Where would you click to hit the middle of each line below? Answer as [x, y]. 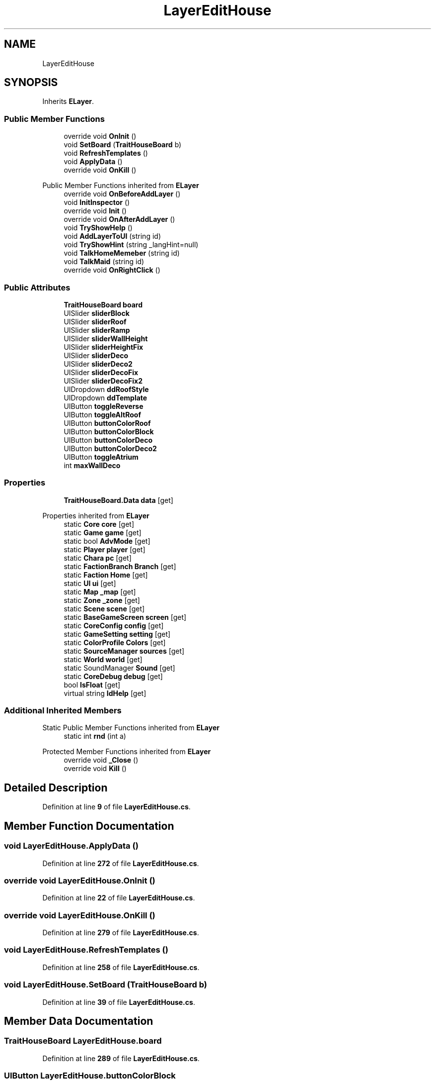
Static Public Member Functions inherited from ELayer [131, 728]
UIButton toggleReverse [104, 406]
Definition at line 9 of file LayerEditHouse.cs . [116, 807]
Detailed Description [56, 788]
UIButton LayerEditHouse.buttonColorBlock [90, 1076]
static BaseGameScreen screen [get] [125, 617]
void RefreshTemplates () [106, 153]
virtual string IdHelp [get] [105, 693]
